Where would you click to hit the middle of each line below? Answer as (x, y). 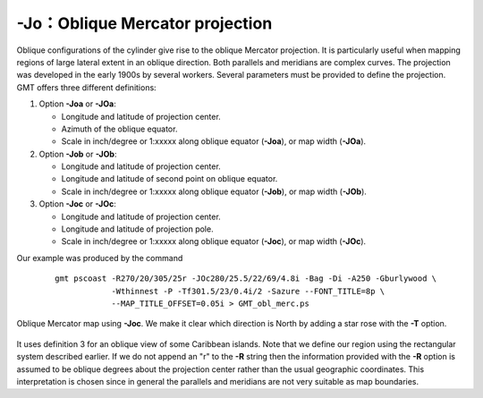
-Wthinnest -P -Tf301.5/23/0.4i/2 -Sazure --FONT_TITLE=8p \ (248, 291)
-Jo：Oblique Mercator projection (144, 23)
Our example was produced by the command (100, 258)
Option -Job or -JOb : (78, 154)
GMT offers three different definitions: (86, 87)
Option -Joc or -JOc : (77, 204)
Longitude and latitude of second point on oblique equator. (169, 179)
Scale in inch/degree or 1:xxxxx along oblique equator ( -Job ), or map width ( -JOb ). (214, 191)
